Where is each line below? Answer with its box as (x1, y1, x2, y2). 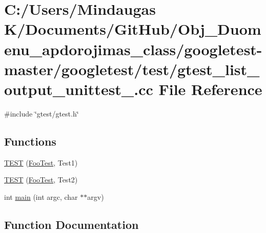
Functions (4, 133, 56, 149)
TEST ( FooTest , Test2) (4, 174, 78, 185)
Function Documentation (4, 216, 139, 232)
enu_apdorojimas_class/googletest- (4, 38, 262, 59)
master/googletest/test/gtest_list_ (4, 58, 260, 79)
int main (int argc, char (4, 191, 78, 202)
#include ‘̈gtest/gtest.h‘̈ (4, 108, 79, 119)
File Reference (158, 78, 262, 99)
